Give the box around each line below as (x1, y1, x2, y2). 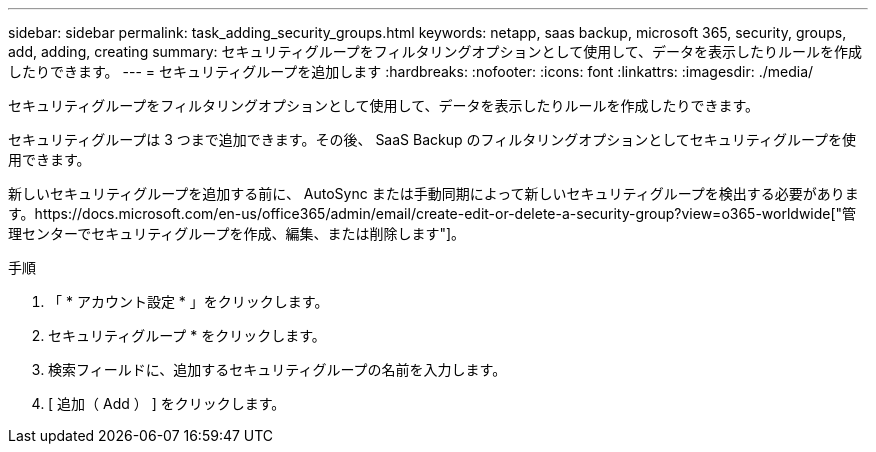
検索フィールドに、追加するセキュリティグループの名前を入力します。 (48, 361, 507, 378)
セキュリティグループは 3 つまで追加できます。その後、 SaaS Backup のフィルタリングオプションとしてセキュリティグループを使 (8, 131, 857, 148)
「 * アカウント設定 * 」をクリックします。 (48, 293, 329, 310)
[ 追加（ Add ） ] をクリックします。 (48, 395, 286, 412)
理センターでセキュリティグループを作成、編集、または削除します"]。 (8, 225, 466, 242)
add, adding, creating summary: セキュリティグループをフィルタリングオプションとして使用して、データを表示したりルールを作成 (8, 43, 863, 60)
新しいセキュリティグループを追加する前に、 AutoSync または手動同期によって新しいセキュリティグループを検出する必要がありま (8, 185, 859, 202)
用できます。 (8, 151, 91, 168)
